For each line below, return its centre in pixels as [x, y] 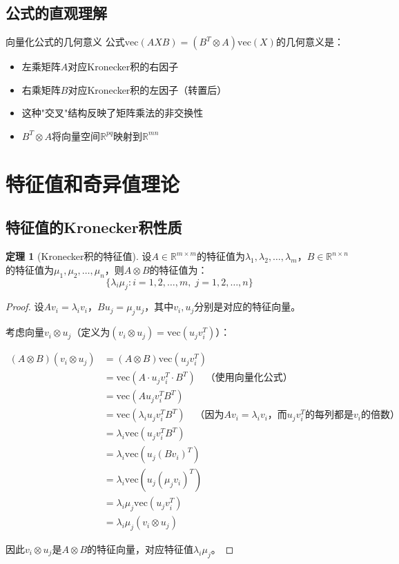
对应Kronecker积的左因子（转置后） [147, 89]
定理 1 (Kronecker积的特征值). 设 [79, 256]
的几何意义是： [310, 42]
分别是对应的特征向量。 [247, 306]
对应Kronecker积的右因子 [123, 67]
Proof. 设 [25, 306]
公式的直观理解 [56, 13]
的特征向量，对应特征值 [140, 549]
